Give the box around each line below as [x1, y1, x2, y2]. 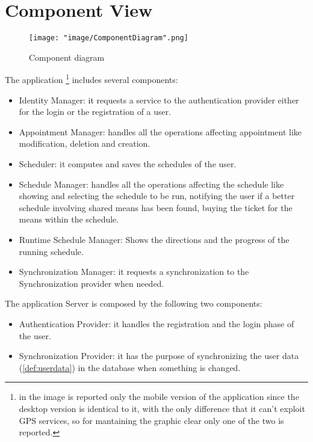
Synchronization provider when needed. [19, 277, 164, 289]
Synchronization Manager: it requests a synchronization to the [19, 265, 249, 278]
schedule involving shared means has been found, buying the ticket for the [19, 201, 293, 213]
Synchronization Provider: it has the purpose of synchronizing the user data [19, 349, 299, 362]
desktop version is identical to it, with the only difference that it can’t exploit [19, 402, 305, 414]
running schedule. [19, 245, 84, 257]
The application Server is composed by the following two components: [5, 297, 262, 310]
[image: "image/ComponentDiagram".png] [29, 34, 188, 43]
